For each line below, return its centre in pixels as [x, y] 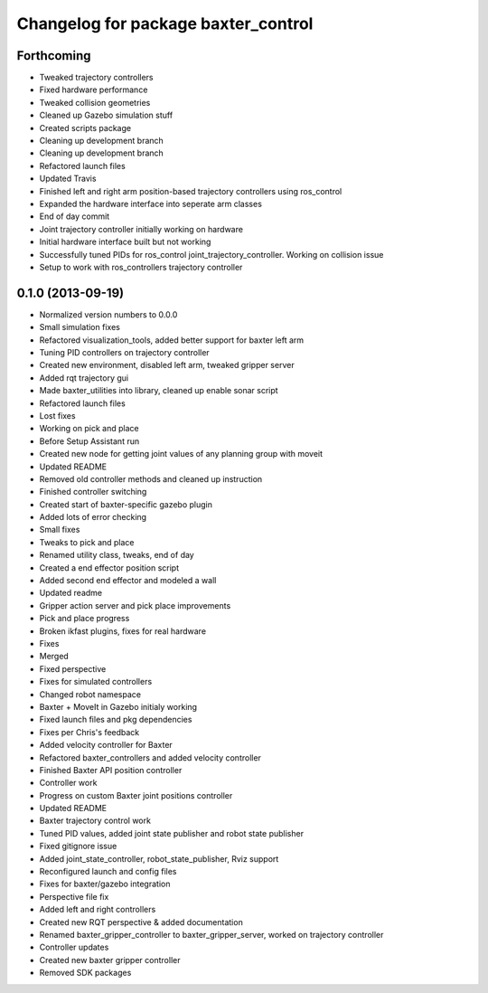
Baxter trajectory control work [95, 821]
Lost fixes [57, 415]
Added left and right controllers [98, 910]
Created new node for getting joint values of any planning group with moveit [181, 454]
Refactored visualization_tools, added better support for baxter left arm [172, 340]
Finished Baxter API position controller [111, 770]
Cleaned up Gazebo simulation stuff [106, 115]
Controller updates [74, 947]
